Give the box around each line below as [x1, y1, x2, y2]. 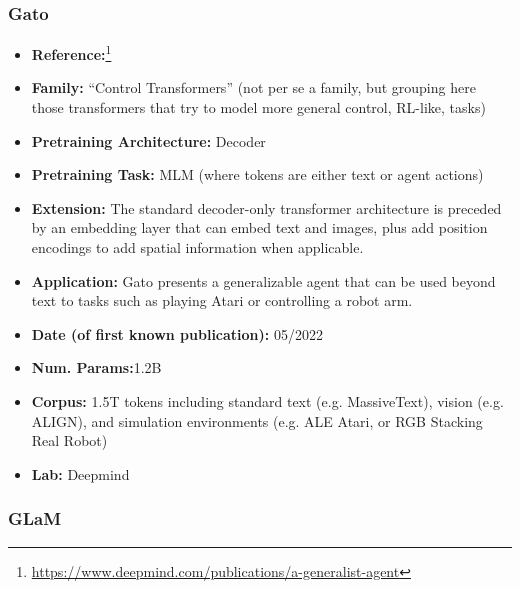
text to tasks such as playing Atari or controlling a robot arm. [31, 290, 413, 311]
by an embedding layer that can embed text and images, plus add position [31, 217, 488, 238]
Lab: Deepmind [31, 463, 130, 484]
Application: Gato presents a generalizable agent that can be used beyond [31, 270, 496, 291]
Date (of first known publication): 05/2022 [31, 323, 323, 344]
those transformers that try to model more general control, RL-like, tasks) [31, 97, 486, 118]
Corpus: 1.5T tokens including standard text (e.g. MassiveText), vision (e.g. [31, 391, 504, 411]
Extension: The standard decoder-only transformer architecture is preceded [31, 197, 502, 218]
